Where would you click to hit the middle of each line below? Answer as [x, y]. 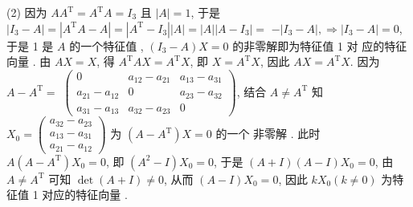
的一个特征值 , [106, 45]
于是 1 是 [30, 45]
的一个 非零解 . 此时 [268, 134]
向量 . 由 [29, 61]
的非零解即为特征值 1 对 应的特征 [320, 45]
